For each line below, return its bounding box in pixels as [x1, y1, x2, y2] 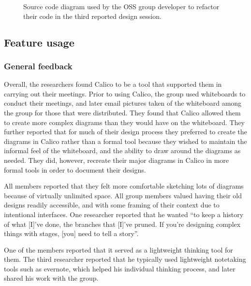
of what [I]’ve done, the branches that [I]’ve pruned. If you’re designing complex [4, 219, 241, 229]
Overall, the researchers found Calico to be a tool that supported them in [4, 79, 222, 89]
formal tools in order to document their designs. [4, 164, 146, 175]
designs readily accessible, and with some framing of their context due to [4, 200, 220, 210]
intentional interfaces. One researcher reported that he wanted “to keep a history [4, 209, 244, 219]
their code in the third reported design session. [23, 11, 162, 21]
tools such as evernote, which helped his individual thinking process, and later [4, 263, 236, 273]
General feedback [4, 60, 73, 72]
